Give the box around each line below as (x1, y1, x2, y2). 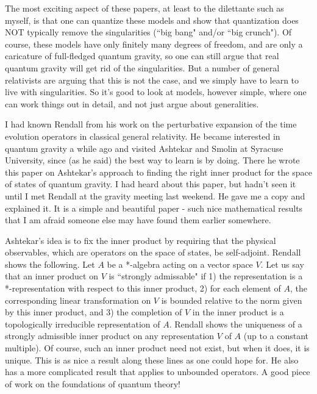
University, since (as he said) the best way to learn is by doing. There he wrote (5, 154, 300, 167)
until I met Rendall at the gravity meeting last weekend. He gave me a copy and (5, 189, 305, 202)
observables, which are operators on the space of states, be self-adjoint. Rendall (5, 246, 301, 259)
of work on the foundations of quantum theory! (5, 377, 180, 390)
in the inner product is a (192, 306, 284, 318)
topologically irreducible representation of (5, 317, 160, 330)
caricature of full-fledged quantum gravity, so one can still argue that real (5, 49, 279, 62)
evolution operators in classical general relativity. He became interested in (5, 129, 280, 142)
